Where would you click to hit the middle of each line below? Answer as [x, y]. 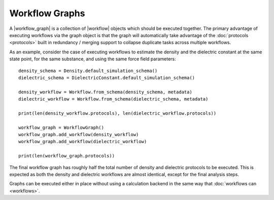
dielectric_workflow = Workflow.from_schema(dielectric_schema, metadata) [113, 99]
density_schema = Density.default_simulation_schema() [88, 71]
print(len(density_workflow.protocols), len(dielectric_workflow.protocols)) [117, 113]
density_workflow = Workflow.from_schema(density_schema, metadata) [105, 92]
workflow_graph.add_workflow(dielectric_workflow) [83, 142]
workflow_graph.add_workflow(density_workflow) [79, 135]
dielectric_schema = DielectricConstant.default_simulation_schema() [107, 78]
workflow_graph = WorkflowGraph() [61, 127]
